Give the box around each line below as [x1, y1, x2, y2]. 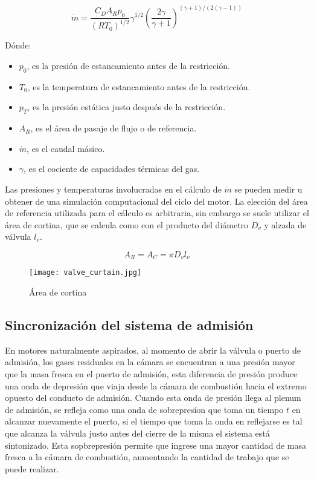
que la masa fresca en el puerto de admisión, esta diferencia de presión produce [5, 368, 298, 380]
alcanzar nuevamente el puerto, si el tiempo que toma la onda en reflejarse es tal [5, 415, 303, 428]
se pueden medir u [234, 183, 303, 195]
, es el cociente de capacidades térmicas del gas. [24, 162, 200, 175]
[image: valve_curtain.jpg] [29, 268, 142, 277]
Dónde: [5, 39, 31, 51]
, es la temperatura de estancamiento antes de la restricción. [27, 80, 251, 93]
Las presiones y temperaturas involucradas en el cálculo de [5, 183, 222, 195]
